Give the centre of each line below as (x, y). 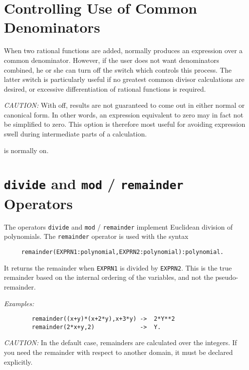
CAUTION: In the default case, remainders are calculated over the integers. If (121, 342)
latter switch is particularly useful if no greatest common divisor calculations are (124, 79)
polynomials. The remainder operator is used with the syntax (96, 236)
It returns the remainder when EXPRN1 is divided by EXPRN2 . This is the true (118, 267)
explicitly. (18, 361)
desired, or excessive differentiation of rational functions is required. (105, 88)
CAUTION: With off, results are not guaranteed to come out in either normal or (124, 105)
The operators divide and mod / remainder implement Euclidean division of (118, 226)
